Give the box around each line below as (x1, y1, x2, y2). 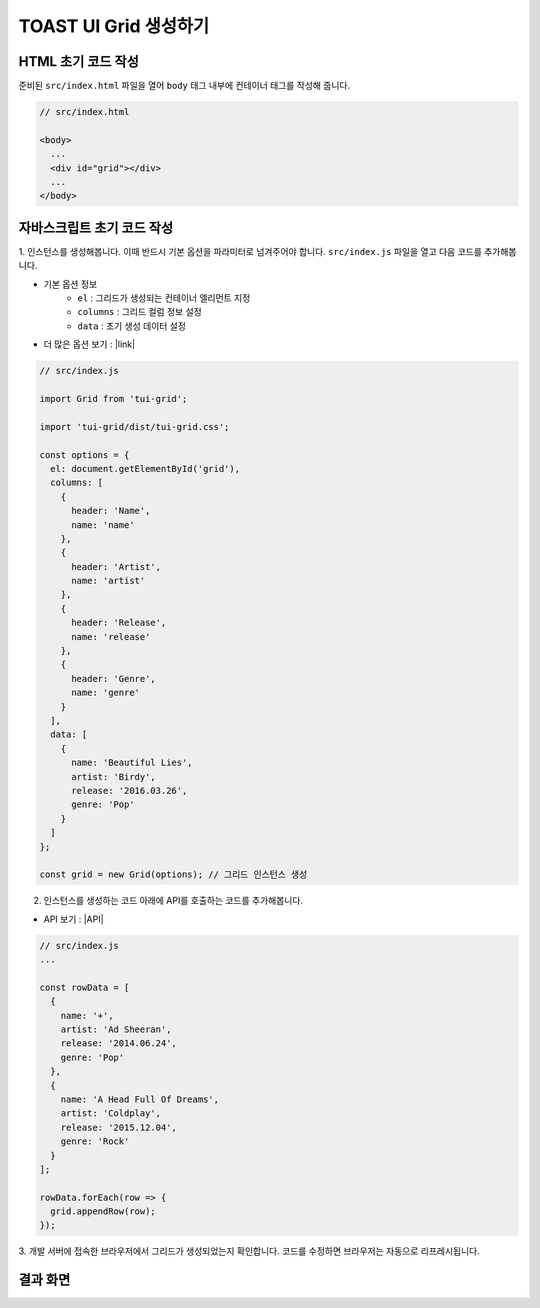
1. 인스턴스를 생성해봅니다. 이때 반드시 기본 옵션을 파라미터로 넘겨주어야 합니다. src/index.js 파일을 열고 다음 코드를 (18, 245, 482, 257)
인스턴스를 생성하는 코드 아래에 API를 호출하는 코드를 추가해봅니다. (43, 895, 304, 907)
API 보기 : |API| (43, 913, 104, 925)
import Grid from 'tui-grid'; (39, 393, 188, 404)
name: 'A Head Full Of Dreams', (60, 1093, 220, 1105)
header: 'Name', (71, 505, 151, 517)
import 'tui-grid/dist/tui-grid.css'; (39, 421, 230, 432)
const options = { (39, 449, 130, 460)
